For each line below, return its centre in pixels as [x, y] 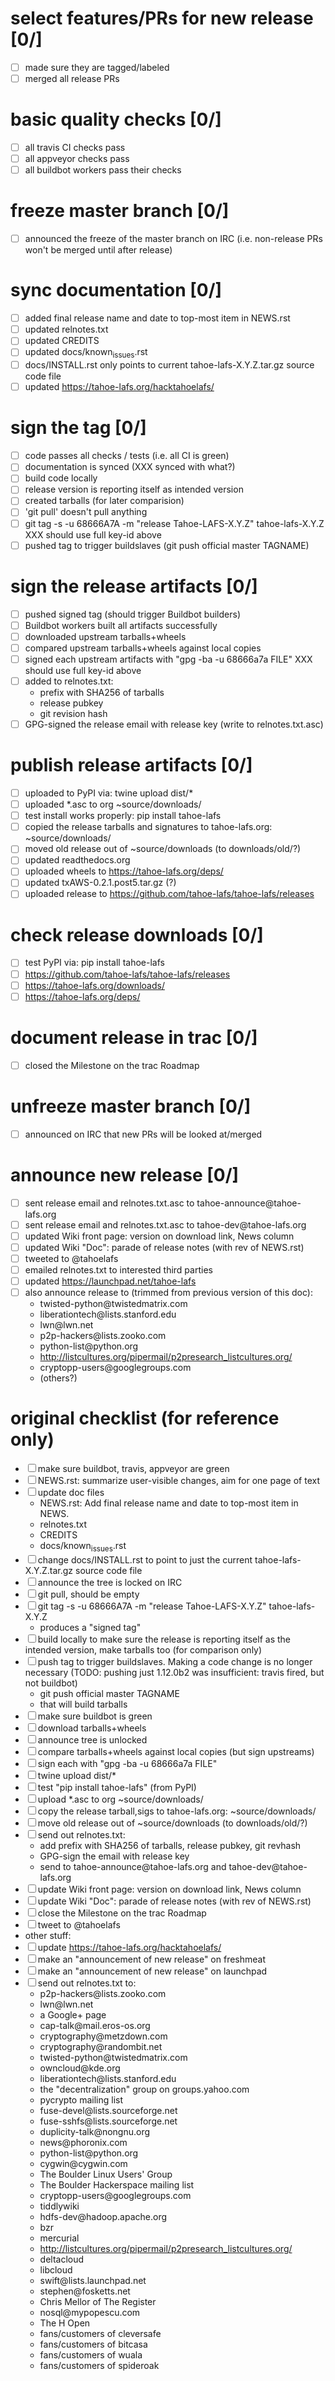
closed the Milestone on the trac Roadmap [112, 1065]
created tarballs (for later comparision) [104, 501]
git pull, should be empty [88, 1594]
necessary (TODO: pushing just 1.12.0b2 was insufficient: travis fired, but [174, 1672]
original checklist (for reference [145, 1418]
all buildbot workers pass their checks [103, 170]
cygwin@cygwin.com [83, 2163]
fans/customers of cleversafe [100, 2333]
